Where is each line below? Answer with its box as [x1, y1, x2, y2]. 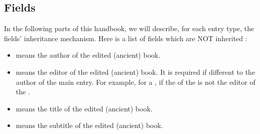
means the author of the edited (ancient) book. [16, 50, 161, 60]
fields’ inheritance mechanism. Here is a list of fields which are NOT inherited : [4, 33, 247, 43]
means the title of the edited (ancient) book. [16, 103, 153, 113]
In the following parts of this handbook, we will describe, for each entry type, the [4, 23, 254, 34]
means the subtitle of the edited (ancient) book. [16, 120, 163, 130]
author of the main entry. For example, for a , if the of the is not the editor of [16, 76, 255, 87]
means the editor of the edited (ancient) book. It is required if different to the [16, 66, 255, 77]
